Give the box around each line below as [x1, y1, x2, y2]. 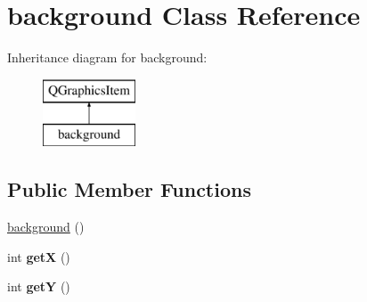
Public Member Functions [7, 175, 251, 203]
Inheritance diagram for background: [7, 48, 208, 67]
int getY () [7, 277, 70, 296]
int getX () [7, 247, 70, 265]
